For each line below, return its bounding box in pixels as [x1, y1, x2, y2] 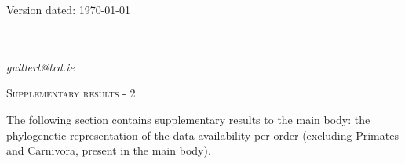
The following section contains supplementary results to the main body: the [6, 111, 370, 127]
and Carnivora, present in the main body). [6, 142, 211, 159]
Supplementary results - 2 [6, 85, 136, 101]
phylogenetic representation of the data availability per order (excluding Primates [6, 126, 399, 143]
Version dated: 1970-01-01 [6, 2, 131, 17]
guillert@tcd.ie [6, 58, 75, 75]
